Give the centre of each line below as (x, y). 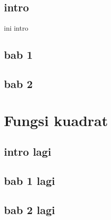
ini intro (16, 28)
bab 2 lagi (29, 209)
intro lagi (28, 152)
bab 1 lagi (29, 180)
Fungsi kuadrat (56, 120)
